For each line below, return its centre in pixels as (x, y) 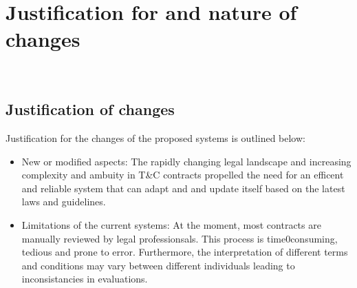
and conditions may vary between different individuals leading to (158, 265)
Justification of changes (90, 109)
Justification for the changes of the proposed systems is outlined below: (155, 138)
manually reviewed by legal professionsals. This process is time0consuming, (180, 238)
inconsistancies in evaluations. (85, 279)
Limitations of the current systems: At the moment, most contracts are (171, 225)
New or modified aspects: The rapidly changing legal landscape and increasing (186, 161)
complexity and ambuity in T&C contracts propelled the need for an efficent (183, 175)
